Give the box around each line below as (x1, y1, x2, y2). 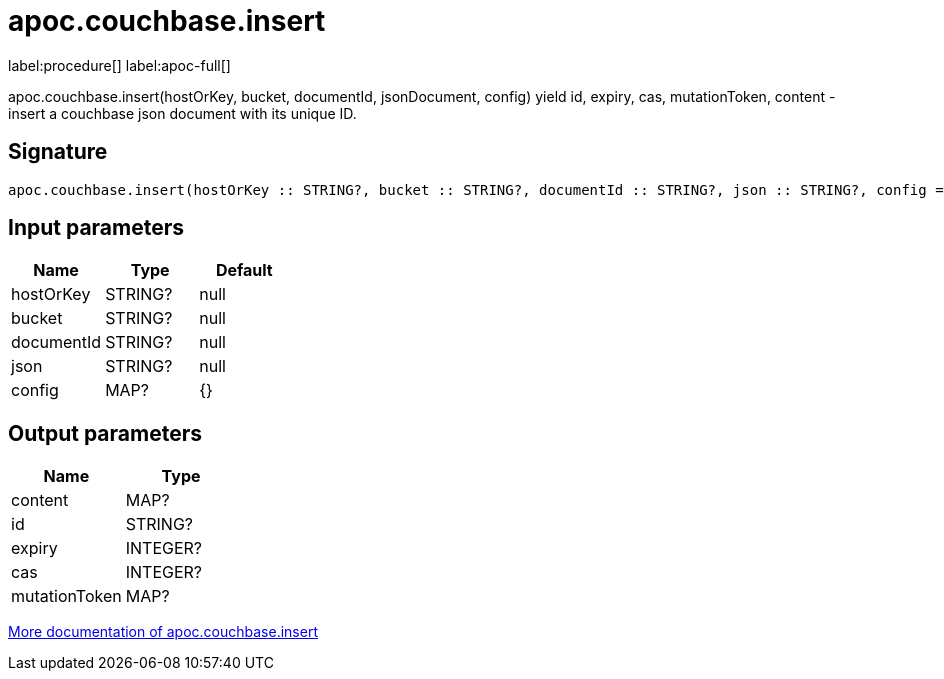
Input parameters (8, 215, 185, 241)
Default (215, 260, 273, 281)
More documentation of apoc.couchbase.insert (8, 623, 318, 641)
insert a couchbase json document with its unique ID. (8, 104, 357, 122)
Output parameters (8, 420, 202, 446)
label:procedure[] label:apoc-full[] (8, 56, 231, 74)
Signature (8, 139, 108, 165)
